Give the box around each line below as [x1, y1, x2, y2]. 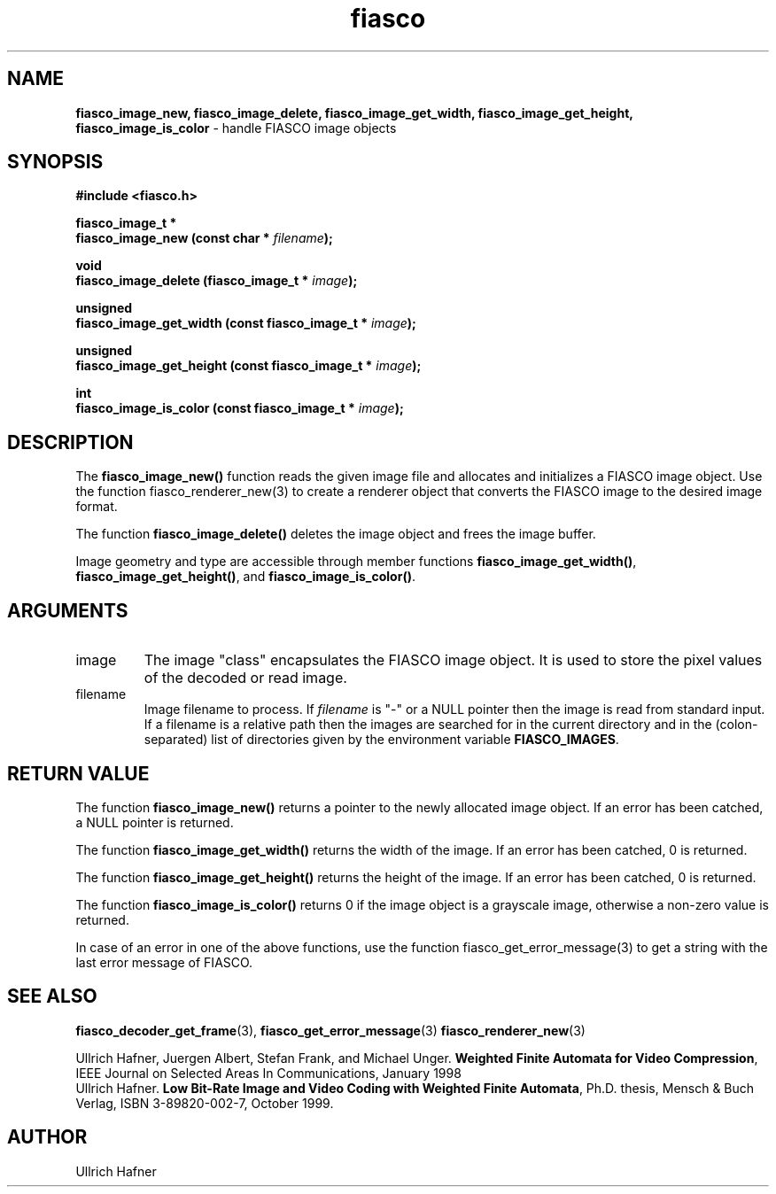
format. [75, 499, 118, 515]
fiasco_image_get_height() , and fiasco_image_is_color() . [75, 569, 415, 585]
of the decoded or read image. [144, 669, 347, 687]
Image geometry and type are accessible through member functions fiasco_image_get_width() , [75, 554, 637, 570]
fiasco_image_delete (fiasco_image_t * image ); [75, 273, 358, 289]
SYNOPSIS [7, 151, 104, 174]
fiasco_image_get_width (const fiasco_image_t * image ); [75, 315, 416, 331]
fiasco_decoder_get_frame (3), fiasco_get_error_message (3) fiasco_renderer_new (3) [75, 1022, 586, 1038]
